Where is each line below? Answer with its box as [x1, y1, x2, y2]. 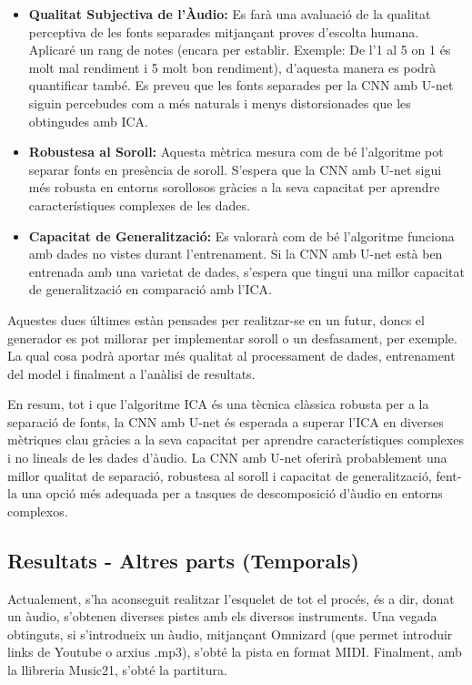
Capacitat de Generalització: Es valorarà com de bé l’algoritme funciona [28, 226, 455, 245]
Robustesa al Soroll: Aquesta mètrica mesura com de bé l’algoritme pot [28, 142, 444, 161]
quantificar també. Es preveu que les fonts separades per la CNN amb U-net [28, 76, 454, 95]
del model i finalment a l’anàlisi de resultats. [7, 363, 256, 383]
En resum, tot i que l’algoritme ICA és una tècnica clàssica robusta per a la [7, 394, 429, 414]
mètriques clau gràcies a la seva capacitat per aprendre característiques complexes [7, 430, 464, 449]
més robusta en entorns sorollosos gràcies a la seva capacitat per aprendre [28, 178, 440, 197]
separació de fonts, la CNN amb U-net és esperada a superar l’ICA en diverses [7, 412, 444, 431]
